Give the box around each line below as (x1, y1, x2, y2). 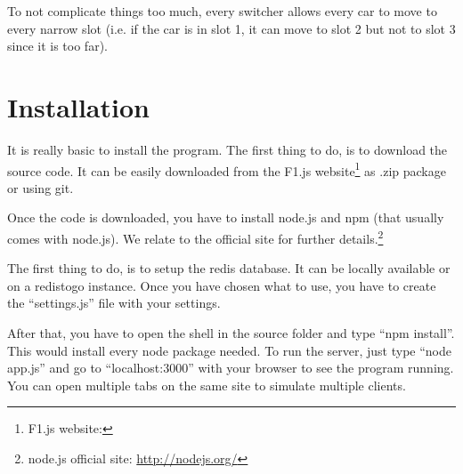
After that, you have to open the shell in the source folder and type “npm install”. (7, 323, 455, 341)
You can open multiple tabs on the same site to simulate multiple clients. (7, 375, 406, 394)
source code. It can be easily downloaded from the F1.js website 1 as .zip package (7, 158, 446, 180)
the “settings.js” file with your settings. (7, 293, 221, 312)
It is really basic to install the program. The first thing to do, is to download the (7, 140, 448, 158)
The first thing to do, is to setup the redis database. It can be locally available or (7, 259, 451, 277)
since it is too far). (7, 36, 108, 55)
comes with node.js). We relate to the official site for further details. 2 (7, 226, 384, 247)
